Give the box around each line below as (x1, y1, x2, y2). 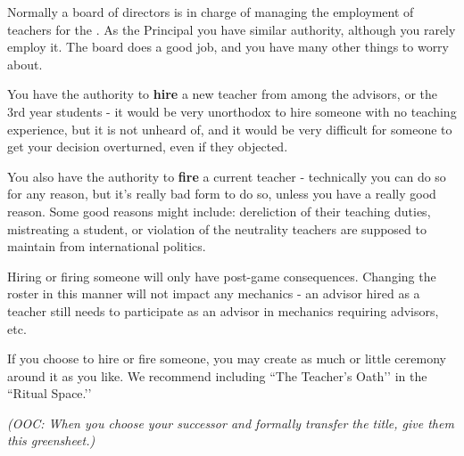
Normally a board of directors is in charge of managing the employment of (7, 3, 414, 20)
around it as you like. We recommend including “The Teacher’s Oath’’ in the (7, 366, 427, 385)
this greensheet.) (7, 431, 95, 450)
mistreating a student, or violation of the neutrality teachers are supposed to (7, 219, 427, 238)
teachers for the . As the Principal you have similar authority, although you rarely (7, 20, 456, 38)
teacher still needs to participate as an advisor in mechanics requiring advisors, (7, 301, 439, 320)
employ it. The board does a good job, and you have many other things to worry (7, 37, 449, 56)
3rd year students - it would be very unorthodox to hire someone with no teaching (7, 102, 457, 120)
